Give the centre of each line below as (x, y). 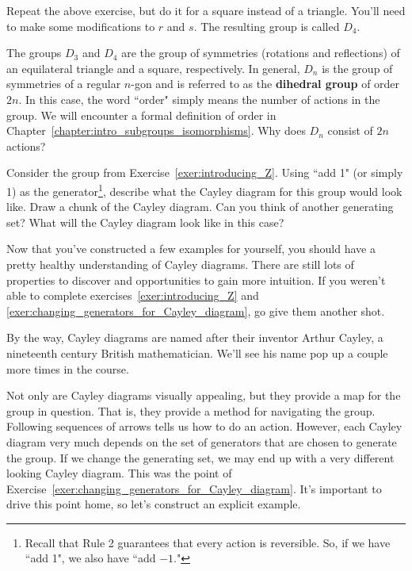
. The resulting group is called (267, 26)
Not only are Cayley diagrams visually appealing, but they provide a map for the (204, 395)
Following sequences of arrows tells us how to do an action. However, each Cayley (204, 426)
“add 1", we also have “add (90, 558)
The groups (34, 53)
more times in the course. (68, 368)
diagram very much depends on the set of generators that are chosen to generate (202, 441)
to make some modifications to (81, 26)
